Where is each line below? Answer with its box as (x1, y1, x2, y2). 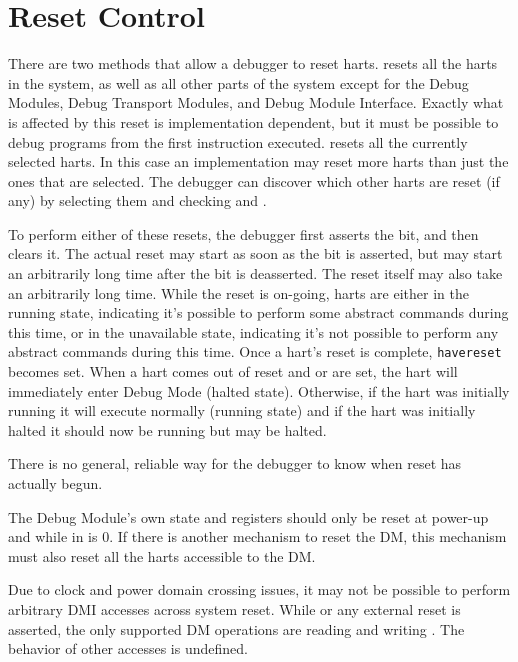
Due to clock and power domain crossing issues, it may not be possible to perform (8, 579, 511, 600)
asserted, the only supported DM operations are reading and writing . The (8, 618, 465, 639)
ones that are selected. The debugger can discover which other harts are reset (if (8, 170, 500, 191)
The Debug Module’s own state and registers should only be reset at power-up (8, 506, 489, 527)
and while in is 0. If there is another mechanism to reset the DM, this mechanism (8, 526, 507, 547)
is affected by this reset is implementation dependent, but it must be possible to (8, 111, 499, 132)
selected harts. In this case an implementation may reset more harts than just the (8, 151, 509, 172)
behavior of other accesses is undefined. (8, 638, 248, 659)
